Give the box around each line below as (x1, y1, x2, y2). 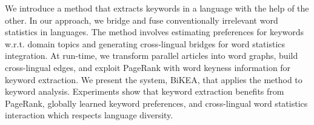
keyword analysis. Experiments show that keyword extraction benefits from (5, 85, 284, 98)
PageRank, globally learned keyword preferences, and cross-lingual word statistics (5, 96, 308, 109)
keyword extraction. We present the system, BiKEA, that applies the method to (5, 73, 302, 86)
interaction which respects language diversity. (5, 109, 173, 121)
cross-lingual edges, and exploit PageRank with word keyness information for (5, 61, 291, 73)
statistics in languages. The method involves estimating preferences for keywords (5, 25, 304, 38)
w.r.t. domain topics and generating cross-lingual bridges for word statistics (5, 37, 286, 50)
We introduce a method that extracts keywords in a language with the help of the (5, 2, 309, 14)
